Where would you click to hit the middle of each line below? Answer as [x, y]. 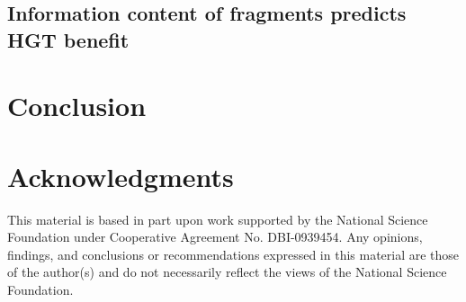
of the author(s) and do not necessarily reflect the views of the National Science [227, 272]
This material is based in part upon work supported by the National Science [218, 219]
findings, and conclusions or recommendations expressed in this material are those [233, 254]
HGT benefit [68, 39]
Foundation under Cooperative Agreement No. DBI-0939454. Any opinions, [215, 237]
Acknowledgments [121, 176]
